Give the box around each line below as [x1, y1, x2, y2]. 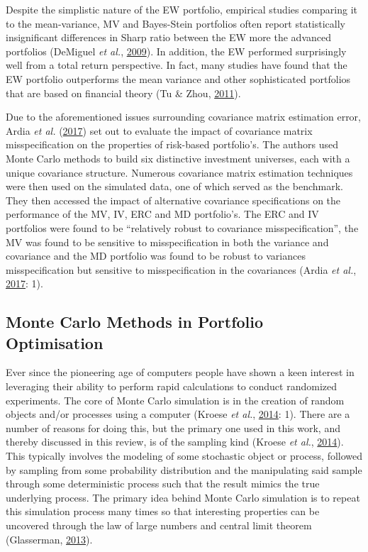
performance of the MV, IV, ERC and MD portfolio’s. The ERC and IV [6, 206, 319, 221]
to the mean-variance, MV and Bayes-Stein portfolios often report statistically [6, 16, 345, 31]
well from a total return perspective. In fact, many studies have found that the [6, 57, 347, 72]
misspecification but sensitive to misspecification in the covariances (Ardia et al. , [6, 262, 357, 277]
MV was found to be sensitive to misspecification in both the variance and [6, 234, 329, 249]
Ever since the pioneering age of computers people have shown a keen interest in [6, 365, 355, 380]
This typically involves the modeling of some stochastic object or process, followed [6, 448, 363, 463]
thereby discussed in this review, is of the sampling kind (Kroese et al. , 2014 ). [6, 434, 344, 449]
